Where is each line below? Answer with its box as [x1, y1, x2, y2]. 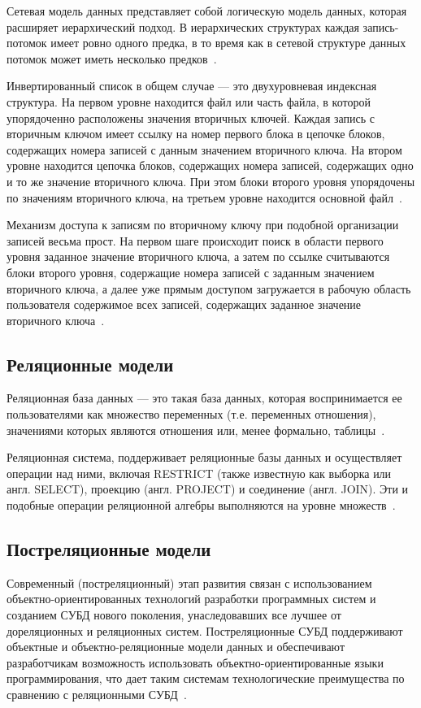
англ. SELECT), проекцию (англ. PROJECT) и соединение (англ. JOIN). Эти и [7, 480, 409, 497]
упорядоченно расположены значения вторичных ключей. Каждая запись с [7, 109, 375, 126]
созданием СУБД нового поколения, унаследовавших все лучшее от [7, 606, 341, 623]
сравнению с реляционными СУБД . [7, 686, 187, 702]
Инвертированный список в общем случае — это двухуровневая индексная [7, 77, 377, 94]
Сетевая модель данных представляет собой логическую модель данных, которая [7, 2, 407, 19]
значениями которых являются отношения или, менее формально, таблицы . [7, 421, 385, 438]
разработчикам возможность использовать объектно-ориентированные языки [7, 654, 384, 671]
